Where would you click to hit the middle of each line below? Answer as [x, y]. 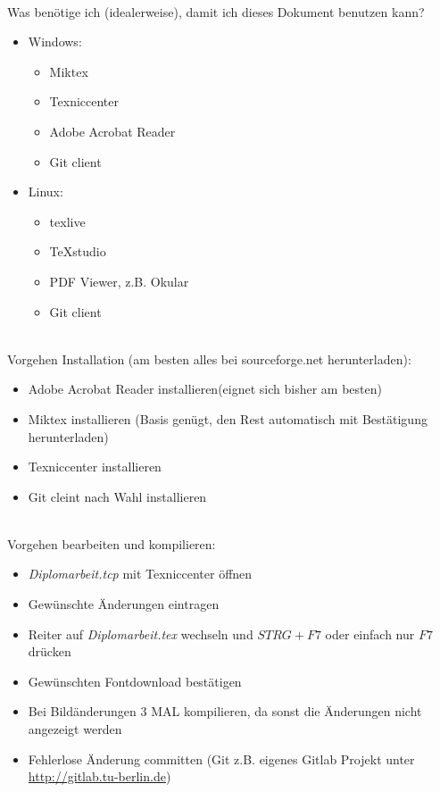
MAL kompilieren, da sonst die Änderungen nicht [286, 711]
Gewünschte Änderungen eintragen [124, 604]
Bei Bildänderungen [82, 711]
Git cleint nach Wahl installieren [117, 496]
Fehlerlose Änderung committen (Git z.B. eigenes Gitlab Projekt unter [221, 759]
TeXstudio [78, 251]
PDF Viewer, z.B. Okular [119, 281]
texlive [67, 221]
